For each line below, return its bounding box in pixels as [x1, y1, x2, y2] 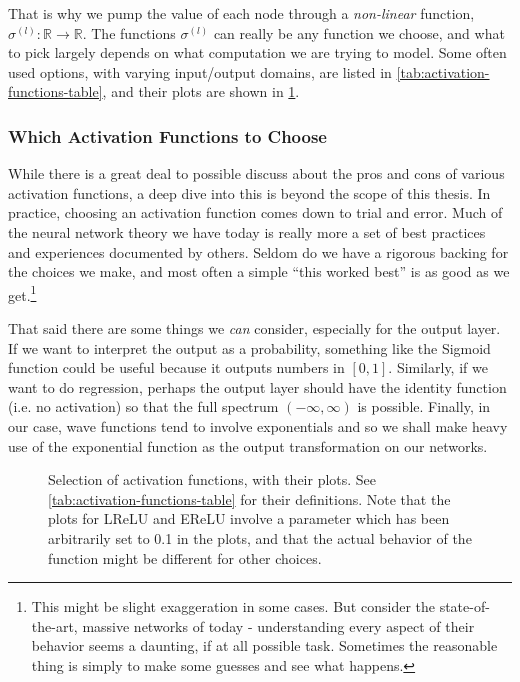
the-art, [31, 615, 78, 636]
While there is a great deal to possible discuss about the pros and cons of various [8, 163, 505, 184]
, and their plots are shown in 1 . [102, 81, 300, 102]
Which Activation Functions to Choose [8, 123, 327, 148]
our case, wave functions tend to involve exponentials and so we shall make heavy [8, 415, 508, 436]
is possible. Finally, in [357, 396, 491, 417]
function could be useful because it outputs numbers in [8, 357, 345, 378]
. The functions [82, 22, 176, 43]
